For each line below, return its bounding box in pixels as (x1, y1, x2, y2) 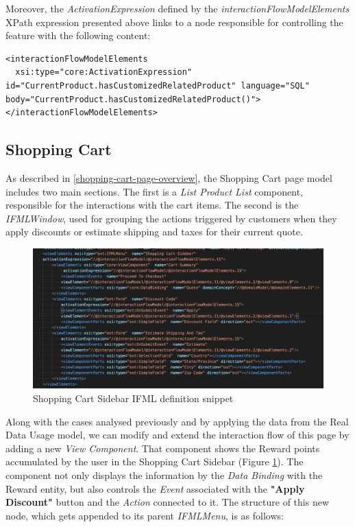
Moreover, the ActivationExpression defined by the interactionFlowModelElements (5, 1, 350, 15)
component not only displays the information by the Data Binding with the (5, 468, 323, 482)
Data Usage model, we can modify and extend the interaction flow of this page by (5, 428, 350, 442)
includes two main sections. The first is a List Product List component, (5, 184, 303, 198)
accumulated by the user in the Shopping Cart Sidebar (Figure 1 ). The (5, 454, 304, 469)
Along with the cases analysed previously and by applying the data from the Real (5, 414, 349, 428)
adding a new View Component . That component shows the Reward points (5, 441, 320, 455)
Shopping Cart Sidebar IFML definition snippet (33, 391, 234, 406)
